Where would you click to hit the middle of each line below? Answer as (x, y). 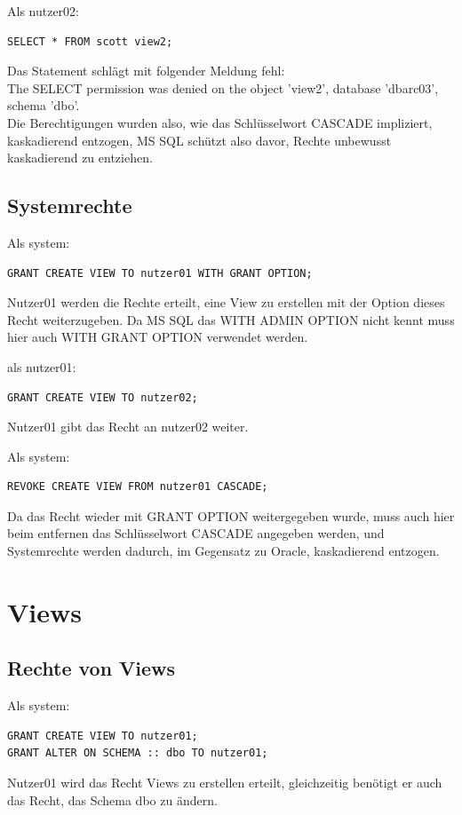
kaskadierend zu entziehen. (80, 158)
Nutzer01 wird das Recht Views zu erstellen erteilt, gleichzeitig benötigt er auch (225, 783)
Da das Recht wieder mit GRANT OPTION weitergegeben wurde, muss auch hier (231, 515)
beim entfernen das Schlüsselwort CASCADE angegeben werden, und (196, 533)
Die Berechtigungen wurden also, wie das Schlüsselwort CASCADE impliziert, (220, 122)
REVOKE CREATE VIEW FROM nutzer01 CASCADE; (138, 487)
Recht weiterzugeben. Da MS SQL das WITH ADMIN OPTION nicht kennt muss (231, 319)
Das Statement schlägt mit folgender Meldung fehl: (146, 71)
